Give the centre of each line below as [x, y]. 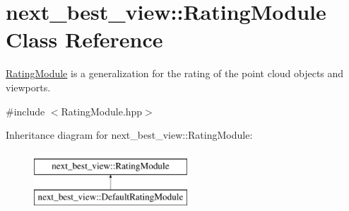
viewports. [28, 87]
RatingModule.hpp [102, 111]
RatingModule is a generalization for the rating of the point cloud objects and [175, 73]
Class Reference [84, 39]
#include [25, 111]
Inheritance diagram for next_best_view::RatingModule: [129, 135]
